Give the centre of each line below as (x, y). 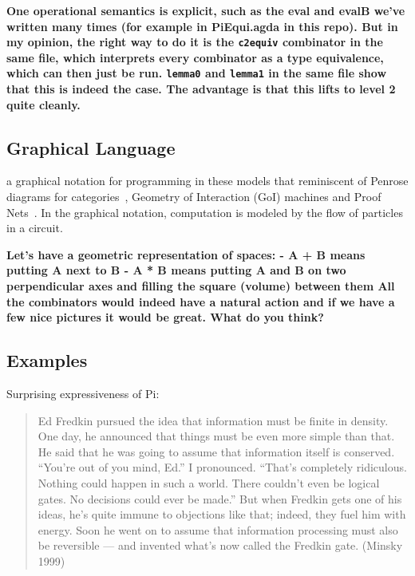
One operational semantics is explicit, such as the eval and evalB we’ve (206, 10)
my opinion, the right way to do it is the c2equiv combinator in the (195, 42)
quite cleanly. (43, 104)
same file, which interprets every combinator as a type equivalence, (195, 57)
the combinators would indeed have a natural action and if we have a (201, 301)
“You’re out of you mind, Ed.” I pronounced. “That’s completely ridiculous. (222, 467)
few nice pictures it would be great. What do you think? (165, 317)
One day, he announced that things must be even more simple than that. (216, 436)
